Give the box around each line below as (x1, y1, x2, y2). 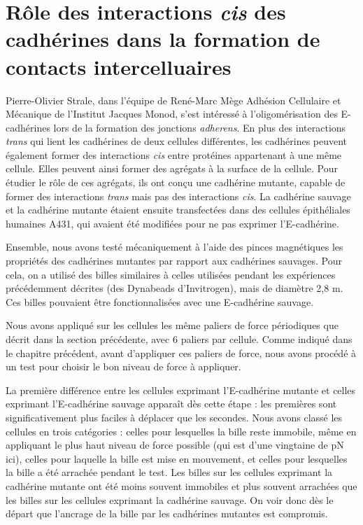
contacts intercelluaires (6, 52, 232, 80)
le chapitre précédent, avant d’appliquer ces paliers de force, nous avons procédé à (6, 345, 357, 360)
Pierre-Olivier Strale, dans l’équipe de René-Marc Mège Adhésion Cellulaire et (6, 92, 341, 107)
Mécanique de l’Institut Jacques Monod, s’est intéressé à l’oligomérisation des (6, 106, 338, 121)
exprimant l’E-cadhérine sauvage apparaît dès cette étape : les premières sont (6, 396, 337, 411)
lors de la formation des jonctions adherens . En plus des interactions (53, 120, 346, 134)
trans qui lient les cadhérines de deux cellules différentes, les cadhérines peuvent (6, 134, 348, 148)
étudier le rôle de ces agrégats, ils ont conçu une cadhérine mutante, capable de (6, 175, 346, 190)
